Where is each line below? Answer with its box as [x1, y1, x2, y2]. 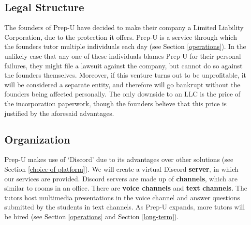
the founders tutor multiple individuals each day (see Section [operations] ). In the [4, 41, 246, 51]
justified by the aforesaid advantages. [4, 108, 114, 118]
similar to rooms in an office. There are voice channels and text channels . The [4, 183, 248, 193]
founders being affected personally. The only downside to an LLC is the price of [4, 89, 241, 99]
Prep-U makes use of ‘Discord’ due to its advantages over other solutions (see [4, 154, 234, 164]
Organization [4, 131, 71, 146]
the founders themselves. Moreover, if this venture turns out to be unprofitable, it [4, 70, 246, 80]
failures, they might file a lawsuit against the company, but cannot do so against [4, 60, 243, 70]
